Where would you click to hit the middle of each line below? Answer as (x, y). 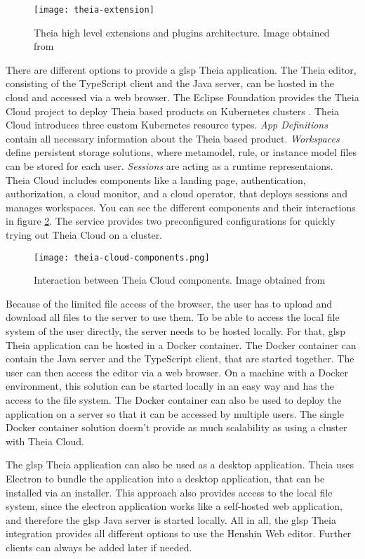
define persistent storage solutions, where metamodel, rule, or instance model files (181, 152)
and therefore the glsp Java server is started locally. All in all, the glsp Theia (171, 519)
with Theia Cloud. (45, 441)
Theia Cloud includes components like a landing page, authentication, (156, 179)
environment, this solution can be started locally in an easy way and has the (170, 386)
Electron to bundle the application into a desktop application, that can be (165, 478)
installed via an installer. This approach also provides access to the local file (169, 492)
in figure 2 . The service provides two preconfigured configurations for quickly (171, 221)
